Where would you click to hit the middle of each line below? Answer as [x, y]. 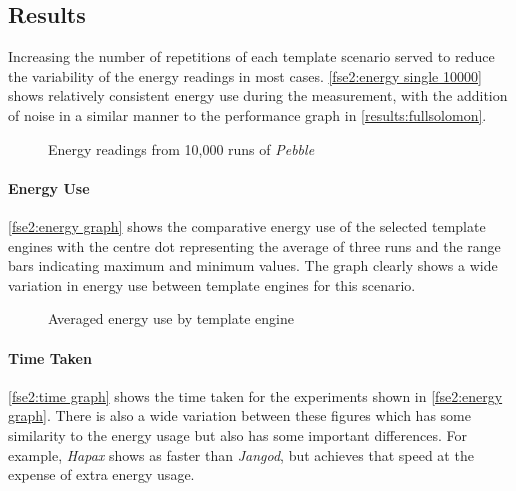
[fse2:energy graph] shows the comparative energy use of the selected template [247, 225]
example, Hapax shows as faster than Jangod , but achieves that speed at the [241, 454]
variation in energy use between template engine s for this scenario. [212, 284]
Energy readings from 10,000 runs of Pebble [181, 148]
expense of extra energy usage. [101, 474]
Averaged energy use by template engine [171, 318]
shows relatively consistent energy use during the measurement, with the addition [258, 95]
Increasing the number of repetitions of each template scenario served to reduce [251, 56]
